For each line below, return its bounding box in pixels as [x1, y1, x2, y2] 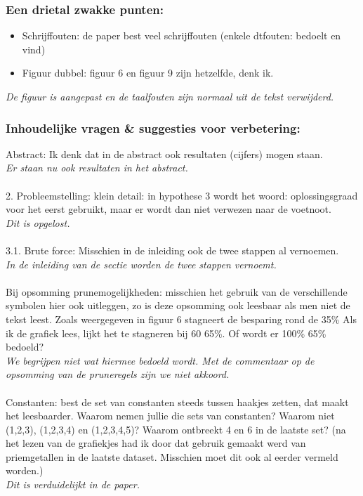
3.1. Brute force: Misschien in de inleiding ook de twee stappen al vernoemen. [6, 242, 339, 257]
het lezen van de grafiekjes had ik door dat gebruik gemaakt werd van [6, 436, 306, 450]
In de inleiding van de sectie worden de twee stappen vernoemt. [6, 256, 277, 271]
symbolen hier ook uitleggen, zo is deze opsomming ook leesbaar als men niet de [6, 298, 350, 313]
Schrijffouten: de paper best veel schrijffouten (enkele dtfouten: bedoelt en [22, 28, 341, 43]
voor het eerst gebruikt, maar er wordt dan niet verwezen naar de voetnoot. [6, 202, 331, 216]
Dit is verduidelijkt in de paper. [6, 477, 140, 492]
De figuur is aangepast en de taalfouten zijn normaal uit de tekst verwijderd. [6, 89, 334, 103]
